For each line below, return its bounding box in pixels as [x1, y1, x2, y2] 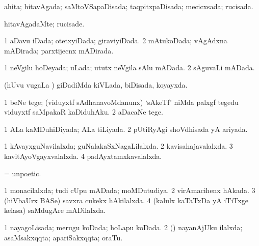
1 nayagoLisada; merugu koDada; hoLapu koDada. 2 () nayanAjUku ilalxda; [4, 222, 243, 232]
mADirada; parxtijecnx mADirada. [4, 45, 114, 56]
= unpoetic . [4, 168, 41, 178]
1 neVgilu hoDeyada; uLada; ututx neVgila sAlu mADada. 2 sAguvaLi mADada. [4, 62, 255, 73]
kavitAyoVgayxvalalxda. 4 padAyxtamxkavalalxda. [4, 150, 162, 161]
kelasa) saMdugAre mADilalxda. [4, 205, 106, 215]
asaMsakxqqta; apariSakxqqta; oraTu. [4, 232, 123, 242]
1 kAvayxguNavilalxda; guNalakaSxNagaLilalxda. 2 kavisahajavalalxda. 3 [4, 141, 233, 151]
